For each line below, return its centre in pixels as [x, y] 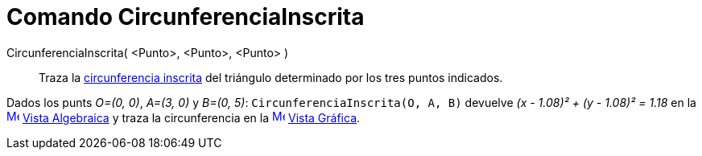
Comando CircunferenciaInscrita [186, 17]
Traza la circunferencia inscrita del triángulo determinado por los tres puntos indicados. [271, 77]
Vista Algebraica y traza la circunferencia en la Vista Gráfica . [191, 117]
